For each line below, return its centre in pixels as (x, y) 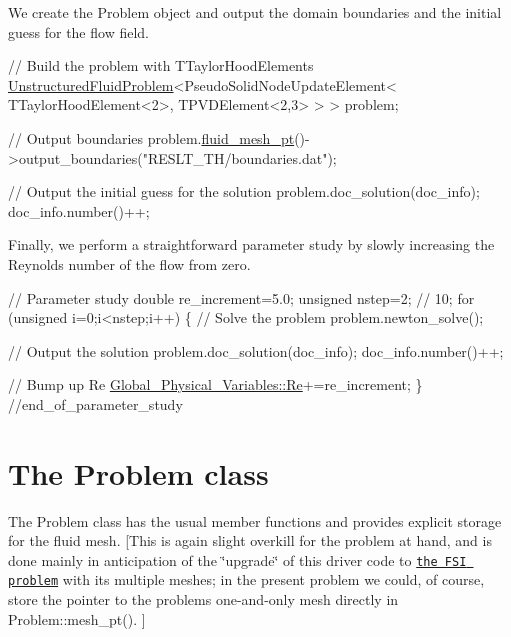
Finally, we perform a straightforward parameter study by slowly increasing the (251, 244)
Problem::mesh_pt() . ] (77, 618)
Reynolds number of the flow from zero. (129, 263)
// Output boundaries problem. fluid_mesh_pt (151, 137)
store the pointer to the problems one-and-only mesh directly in (203, 599)
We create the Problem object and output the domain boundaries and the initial (255, 12)
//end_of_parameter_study (95, 403)
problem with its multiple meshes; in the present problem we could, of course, (246, 579)
